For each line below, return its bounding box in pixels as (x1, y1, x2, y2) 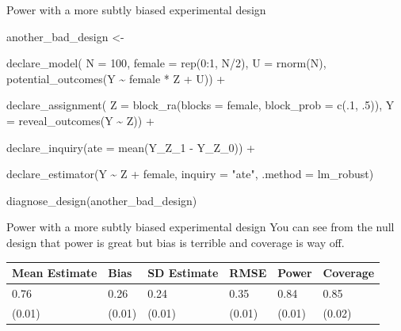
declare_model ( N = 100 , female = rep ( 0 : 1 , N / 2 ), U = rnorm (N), (6, 55, 327, 71)
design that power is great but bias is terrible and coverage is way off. (6, 234, 345, 250)
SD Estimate (147, 264, 219, 281)
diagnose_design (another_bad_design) (6, 192, 197, 208)
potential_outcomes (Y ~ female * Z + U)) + (6, 70, 226, 86)
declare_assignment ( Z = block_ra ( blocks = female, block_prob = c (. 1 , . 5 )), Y (6, 97, 395, 113)
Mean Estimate (12, 264, 97, 281)
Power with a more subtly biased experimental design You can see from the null (6, 219, 395, 235)
